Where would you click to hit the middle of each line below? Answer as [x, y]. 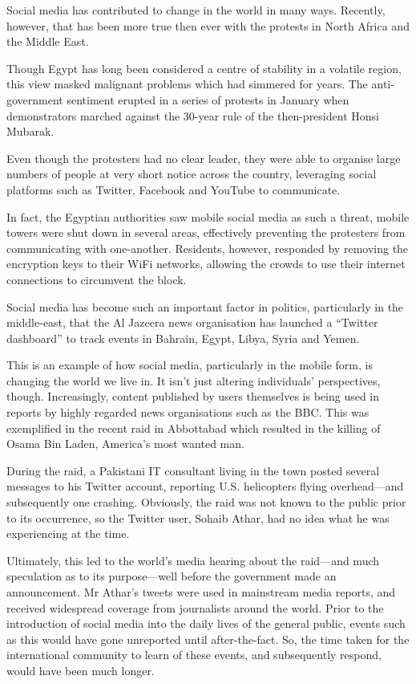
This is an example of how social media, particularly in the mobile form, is [190, 365]
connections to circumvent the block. [97, 279]
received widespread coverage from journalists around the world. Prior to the [195, 607]
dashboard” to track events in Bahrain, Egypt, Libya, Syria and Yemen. [183, 338]
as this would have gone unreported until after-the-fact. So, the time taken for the [208, 639]
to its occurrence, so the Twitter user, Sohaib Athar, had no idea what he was [198, 517]
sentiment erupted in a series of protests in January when [208, 99]
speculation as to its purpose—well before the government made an [172, 576]
